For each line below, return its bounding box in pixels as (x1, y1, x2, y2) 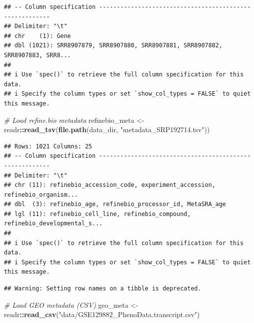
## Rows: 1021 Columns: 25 (4, 143, 92, 150)
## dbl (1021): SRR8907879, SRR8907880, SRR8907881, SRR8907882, (4, 42, 222, 49)
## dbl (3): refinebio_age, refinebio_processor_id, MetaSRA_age (4, 201, 226, 208)
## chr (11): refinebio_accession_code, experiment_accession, (4, 181, 216, 189)
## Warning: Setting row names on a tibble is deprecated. (4, 285, 201, 292)
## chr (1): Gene (4, 32, 71, 39)
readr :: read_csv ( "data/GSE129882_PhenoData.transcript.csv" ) (4, 309, 200, 320)
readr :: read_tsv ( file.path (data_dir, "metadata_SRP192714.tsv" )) (4, 124, 210, 135)
